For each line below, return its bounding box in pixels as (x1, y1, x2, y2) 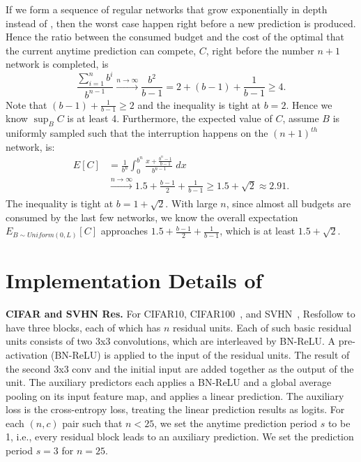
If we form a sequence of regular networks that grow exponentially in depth (6, 2, 328, 16)
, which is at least (220, 223, 295, 238)
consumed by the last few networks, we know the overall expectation (6, 209, 298, 224)
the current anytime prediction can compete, (6, 43, 197, 57)
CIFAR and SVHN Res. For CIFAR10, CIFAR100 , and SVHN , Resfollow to (6, 306, 355, 321)
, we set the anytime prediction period (154, 415, 318, 430)
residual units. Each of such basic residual (172, 320, 352, 334)
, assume (282, 111, 319, 126)
